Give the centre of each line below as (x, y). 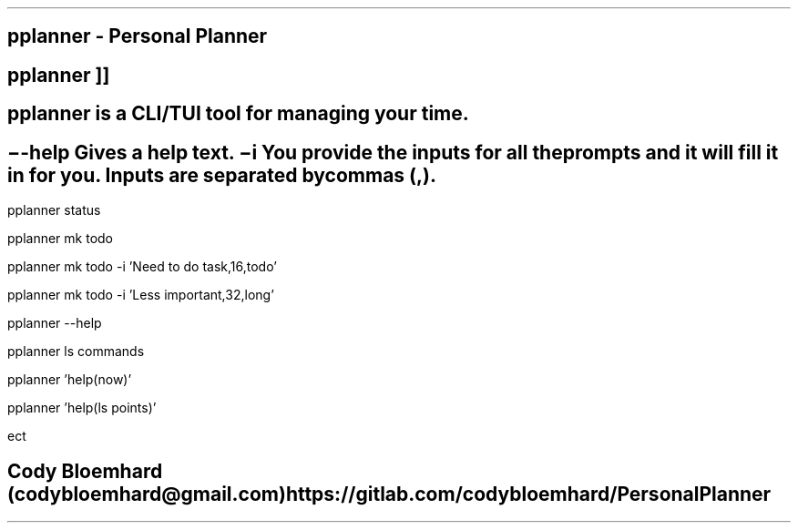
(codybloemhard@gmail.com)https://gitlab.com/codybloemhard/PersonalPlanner (389, 494)
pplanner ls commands (76, 352)
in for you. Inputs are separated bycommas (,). (222, 175)
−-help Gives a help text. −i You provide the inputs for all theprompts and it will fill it (393, 152)
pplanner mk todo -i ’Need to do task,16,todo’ (142, 267)
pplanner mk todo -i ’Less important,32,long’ (141, 295)
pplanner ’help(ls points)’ (82, 408)
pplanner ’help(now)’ (70, 380)
